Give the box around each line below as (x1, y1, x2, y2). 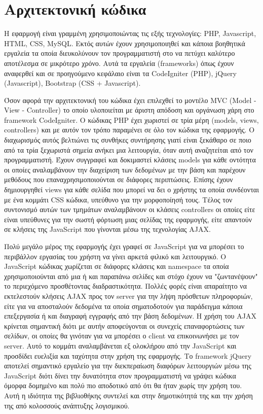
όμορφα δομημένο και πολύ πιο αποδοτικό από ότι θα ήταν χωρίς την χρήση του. (4, 380, 242, 391)
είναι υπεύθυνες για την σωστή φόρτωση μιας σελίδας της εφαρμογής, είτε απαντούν (4, 214, 252, 224)
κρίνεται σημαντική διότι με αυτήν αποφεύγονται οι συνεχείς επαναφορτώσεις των (4, 320, 245, 331)
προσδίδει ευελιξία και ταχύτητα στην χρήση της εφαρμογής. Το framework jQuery (4, 350, 252, 361)
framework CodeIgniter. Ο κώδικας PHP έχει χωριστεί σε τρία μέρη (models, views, (4, 114, 259, 125)
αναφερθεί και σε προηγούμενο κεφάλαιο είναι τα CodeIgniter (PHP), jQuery (4, 67, 237, 78)
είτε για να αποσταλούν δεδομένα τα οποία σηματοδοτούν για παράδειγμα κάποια (4, 300, 243, 311)
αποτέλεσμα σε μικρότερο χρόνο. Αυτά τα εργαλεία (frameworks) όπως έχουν (4, 57, 234, 68)
